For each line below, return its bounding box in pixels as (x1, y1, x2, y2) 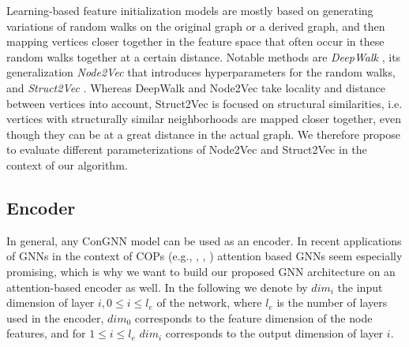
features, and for (6, 325, 86, 341)
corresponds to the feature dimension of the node (134, 309, 373, 326)
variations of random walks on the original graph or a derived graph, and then (6, 17, 385, 34)
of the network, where (156, 294, 262, 311)
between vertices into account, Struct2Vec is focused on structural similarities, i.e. (6, 95, 403, 111)
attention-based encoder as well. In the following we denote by (6, 278, 308, 295)
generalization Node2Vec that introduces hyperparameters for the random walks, (6, 64, 396, 80)
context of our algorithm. (6, 156, 128, 173)
